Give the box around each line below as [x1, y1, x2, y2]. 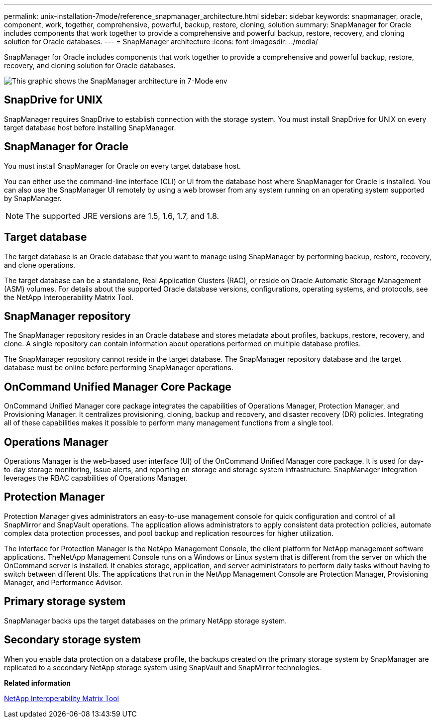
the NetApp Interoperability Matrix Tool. [4, 293, 133, 302]
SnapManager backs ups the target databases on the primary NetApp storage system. [4, 616, 287, 625]
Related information [4, 678, 71, 687]
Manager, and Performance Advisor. [4, 578, 122, 587]
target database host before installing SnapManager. [4, 123, 176, 132]
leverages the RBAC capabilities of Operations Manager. [4, 474, 188, 483]
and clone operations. [4, 260, 76, 269]
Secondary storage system [4, 633, 141, 646]
